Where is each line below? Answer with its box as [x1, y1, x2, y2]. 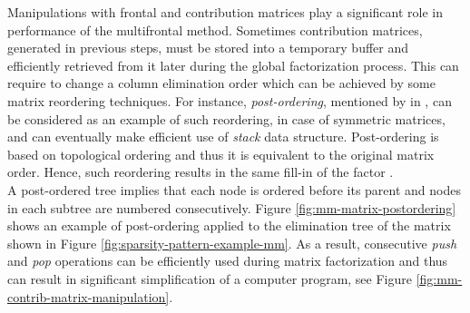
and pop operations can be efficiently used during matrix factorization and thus [7, 251, 448, 270]
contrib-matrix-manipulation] [7, 287, 170, 306]
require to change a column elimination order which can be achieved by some [7, 73, 436, 93]
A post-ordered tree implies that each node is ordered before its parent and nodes [7, 180, 461, 199]
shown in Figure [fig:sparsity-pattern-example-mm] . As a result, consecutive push [7, 233, 457, 252]
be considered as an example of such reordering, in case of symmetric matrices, [7, 109, 446, 128]
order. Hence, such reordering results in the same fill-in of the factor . [7, 162, 394, 181]
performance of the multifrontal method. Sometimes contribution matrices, [7, 20, 423, 39]
